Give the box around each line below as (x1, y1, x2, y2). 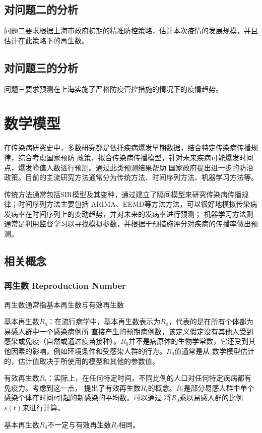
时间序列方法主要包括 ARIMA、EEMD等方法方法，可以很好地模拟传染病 (18, 199, 257, 209)
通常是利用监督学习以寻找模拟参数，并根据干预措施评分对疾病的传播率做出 (4, 218, 251, 229)
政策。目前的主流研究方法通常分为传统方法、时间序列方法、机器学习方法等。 (4, 172, 258, 182)
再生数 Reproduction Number (4, 279, 126, 292)
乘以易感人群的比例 (179, 392, 243, 403)
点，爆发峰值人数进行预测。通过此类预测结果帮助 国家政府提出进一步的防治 (4, 162, 253, 172)
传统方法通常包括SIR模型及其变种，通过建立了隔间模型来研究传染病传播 (4, 189, 242, 199)
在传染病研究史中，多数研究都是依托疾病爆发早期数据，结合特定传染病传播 (4, 142, 251, 153)
